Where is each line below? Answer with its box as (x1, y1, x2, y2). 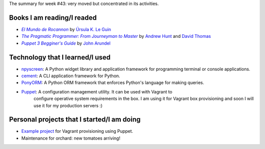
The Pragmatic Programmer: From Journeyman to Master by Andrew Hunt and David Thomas (21, 33, 211, 39)
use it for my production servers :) (33, 102, 103, 108)
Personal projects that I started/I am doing (9, 116, 141, 124)
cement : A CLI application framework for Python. (21, 73, 120, 79)
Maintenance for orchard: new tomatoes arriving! (21, 135, 120, 141)
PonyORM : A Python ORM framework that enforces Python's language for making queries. (21, 80, 205, 86)
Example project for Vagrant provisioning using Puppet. (21, 128, 133, 134)
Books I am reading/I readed (9, 13, 97, 22)
